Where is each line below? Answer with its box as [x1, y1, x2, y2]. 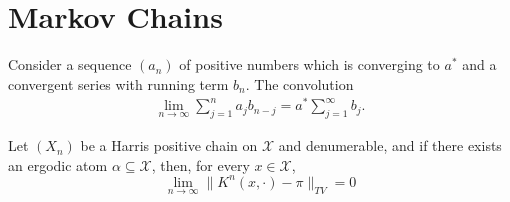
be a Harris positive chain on [80, 135, 258, 156]
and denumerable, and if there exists [278, 135, 502, 156]
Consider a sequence [8, 54, 132, 75]
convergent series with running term [8, 73, 229, 94]
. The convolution [245, 73, 354, 94]
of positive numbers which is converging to [179, 54, 440, 75]
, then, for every [151, 154, 250, 175]
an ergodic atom [8, 154, 108, 175]
